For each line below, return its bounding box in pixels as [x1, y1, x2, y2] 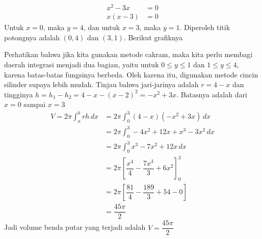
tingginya [4, 89, 33, 99]
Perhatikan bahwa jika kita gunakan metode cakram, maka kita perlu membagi [4, 49, 253, 60]
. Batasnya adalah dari [176, 89, 247, 99]
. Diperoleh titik [179, 22, 230, 33]
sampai [23, 99, 46, 110]
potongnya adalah [4, 32, 60, 42]
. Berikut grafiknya [123, 32, 183, 42]
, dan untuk [83, 22, 120, 33]
